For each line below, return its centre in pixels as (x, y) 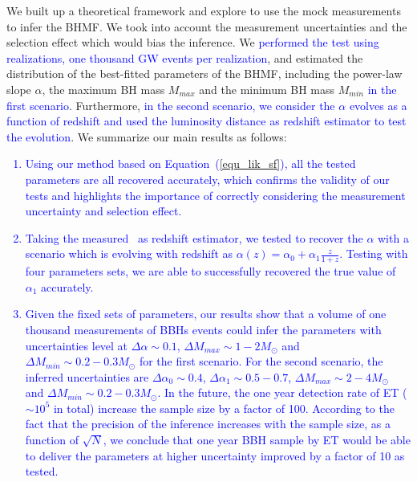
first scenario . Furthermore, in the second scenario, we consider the (171, 105)
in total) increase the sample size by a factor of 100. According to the (224, 408)
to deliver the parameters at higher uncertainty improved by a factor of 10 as (215, 455)
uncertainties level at (77, 345)
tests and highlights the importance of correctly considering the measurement (215, 195)
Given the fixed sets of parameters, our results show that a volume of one (206, 314)
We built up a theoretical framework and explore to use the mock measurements (204, 10)
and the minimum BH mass (267, 89)
